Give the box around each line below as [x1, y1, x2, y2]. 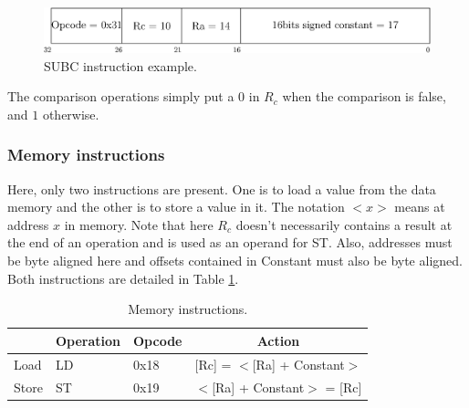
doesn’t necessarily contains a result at [235, 214, 453, 234]
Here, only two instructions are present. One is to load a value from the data [7, 179, 436, 198]
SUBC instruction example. [44, 56, 197, 75]
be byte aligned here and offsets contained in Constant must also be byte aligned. [7, 251, 463, 270]
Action [256, 330, 300, 350]
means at [394, 197, 445, 216]
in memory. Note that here [64, 214, 214, 234]
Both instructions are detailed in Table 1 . [7, 268, 239, 288]
